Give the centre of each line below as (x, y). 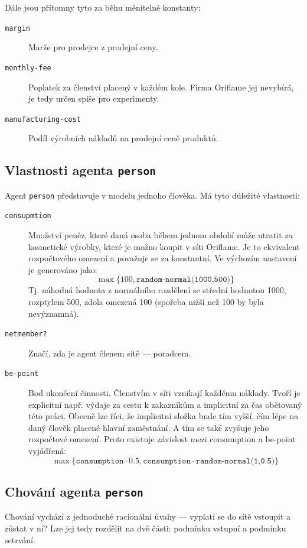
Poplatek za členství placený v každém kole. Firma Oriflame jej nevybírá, (161, 87)
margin (17, 28)
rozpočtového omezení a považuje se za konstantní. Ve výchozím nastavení (163, 258)
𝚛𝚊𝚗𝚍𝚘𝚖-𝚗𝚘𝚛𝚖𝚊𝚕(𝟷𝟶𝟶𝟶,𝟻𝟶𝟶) (183, 280)
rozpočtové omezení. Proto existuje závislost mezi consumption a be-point (162, 439)
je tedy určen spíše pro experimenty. (94, 98)
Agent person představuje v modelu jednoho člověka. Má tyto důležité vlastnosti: (152, 195)
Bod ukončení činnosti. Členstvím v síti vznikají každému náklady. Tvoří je (164, 393)
